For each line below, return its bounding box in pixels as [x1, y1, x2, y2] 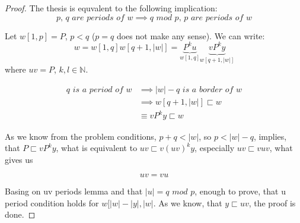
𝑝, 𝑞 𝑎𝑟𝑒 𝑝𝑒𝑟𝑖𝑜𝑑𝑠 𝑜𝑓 [56, 13, 125, 22]
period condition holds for [5, 196, 99, 209]
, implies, [253, 130, 287, 142]
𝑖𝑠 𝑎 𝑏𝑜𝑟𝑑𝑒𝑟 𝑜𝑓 [182, 85, 234, 94]
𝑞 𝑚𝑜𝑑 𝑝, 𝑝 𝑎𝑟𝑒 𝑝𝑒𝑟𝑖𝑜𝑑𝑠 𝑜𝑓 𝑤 [149, 13, 253, 22]
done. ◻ [5, 208, 36, 221]
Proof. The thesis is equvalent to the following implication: [5, 2, 218, 14]
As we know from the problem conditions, [5, 130, 157, 142]
